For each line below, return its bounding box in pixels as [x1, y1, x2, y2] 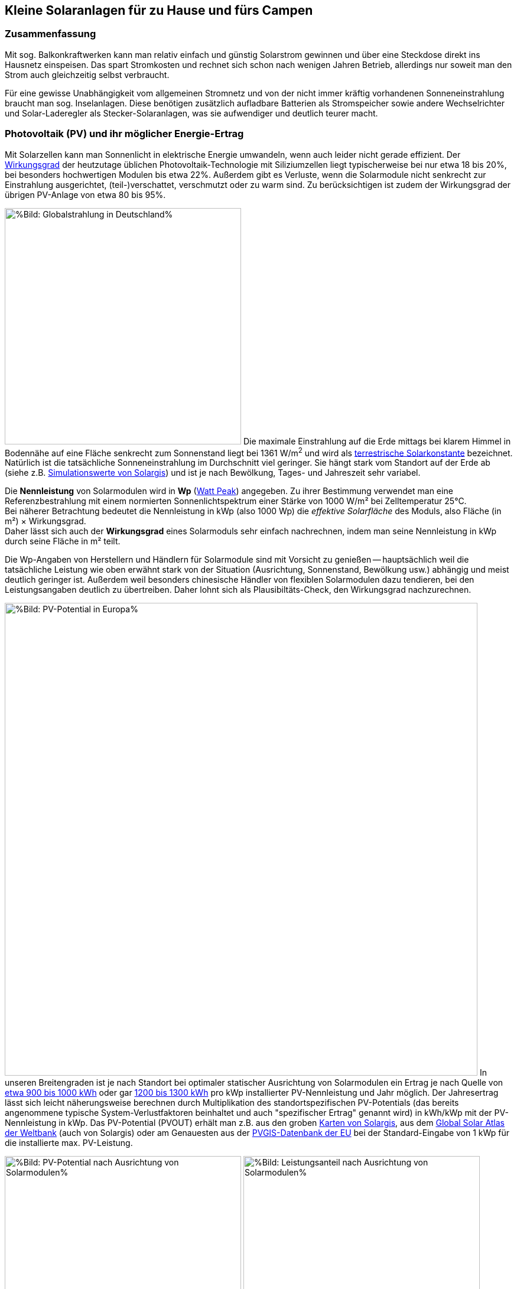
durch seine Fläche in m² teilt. [5, 536, 121, 547]
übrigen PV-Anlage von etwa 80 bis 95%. [5, 189, 166, 200]
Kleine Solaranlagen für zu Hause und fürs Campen [5, 3, 313, 18]
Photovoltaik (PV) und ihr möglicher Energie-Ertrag [5, 128, 244, 140]
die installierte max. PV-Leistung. [5, 1138, 133, 1148]
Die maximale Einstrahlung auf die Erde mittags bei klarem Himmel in [243, 436, 511, 446]
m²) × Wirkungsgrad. [5, 516, 86, 527]
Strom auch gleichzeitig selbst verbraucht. [5, 69, 170, 80]
